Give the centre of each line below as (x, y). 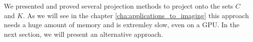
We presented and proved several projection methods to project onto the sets (119, 6)
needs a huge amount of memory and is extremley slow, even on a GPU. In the (122, 25)
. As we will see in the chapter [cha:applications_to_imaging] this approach (136, 15)
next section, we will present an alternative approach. (83, 34)
